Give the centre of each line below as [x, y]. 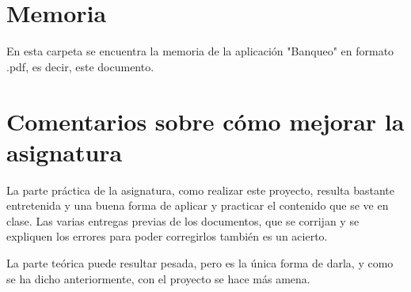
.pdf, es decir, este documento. [80, 66]
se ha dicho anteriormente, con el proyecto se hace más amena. [158, 278]
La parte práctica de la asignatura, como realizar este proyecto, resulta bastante [200, 190]
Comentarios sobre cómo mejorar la [205, 121]
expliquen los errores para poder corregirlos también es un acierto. [167, 236]
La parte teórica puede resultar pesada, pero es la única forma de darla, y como [200, 263]
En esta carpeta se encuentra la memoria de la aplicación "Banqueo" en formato [200, 51]
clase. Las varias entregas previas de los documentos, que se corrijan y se [183, 220]
